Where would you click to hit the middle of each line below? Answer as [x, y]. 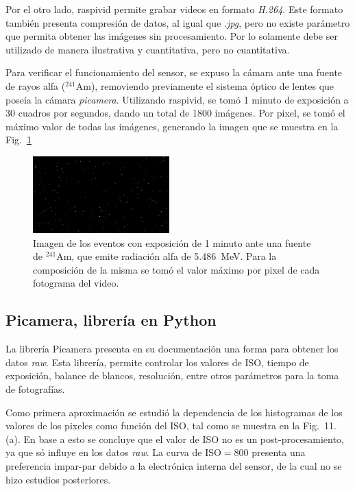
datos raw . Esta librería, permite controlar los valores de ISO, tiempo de [157, 362]
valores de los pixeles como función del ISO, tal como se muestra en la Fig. [162, 426]
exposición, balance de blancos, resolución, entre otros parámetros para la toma [172, 375]
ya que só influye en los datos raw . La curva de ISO [113, 452]
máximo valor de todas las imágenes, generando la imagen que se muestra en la [172, 126]
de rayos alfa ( [36, 85]
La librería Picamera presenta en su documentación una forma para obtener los [172, 349]
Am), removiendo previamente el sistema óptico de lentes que [205, 85]
